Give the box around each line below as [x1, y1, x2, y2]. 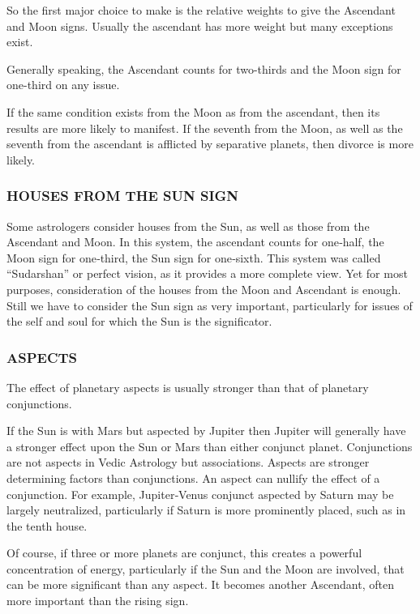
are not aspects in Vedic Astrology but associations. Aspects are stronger [6, 454, 370, 471]
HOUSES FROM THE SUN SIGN [6, 185, 239, 206]
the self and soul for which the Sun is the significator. [6, 313, 272, 330]
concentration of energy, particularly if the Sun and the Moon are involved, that [6, 560, 405, 577]
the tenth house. [6, 517, 88, 534]
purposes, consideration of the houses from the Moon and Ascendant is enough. [6, 280, 401, 297]
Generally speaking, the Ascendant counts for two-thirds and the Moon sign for [6, 60, 401, 77]
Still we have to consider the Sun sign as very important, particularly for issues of [6, 296, 413, 313]
